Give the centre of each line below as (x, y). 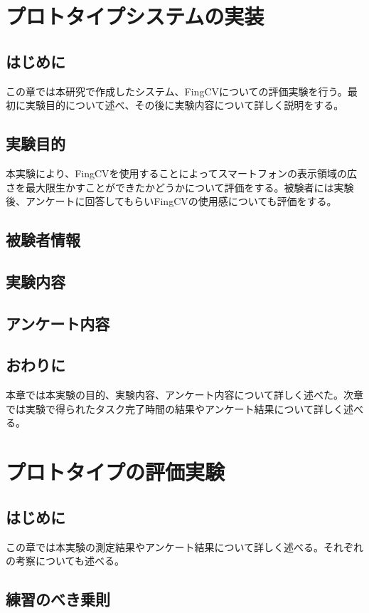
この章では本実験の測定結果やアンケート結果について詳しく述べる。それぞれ (185, 546)
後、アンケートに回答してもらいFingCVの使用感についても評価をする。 (171, 201)
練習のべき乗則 (58, 599)
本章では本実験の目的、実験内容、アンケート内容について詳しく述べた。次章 (185, 395)
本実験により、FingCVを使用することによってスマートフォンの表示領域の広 (182, 173)
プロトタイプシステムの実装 (135, 16)
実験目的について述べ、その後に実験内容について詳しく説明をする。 (184, 105)
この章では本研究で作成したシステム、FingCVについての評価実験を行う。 (177, 91)
